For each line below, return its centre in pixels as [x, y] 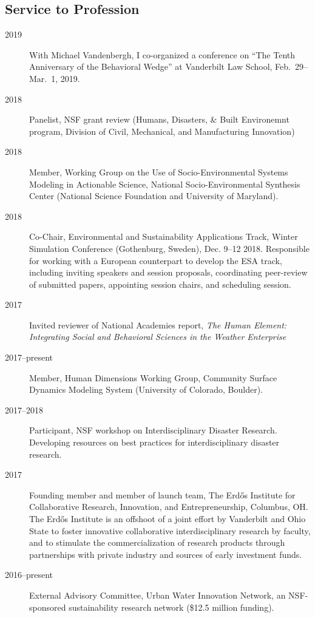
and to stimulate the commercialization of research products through [157, 542]
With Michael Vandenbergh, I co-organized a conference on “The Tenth [162, 54]
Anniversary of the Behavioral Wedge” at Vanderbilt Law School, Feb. [160, 66]
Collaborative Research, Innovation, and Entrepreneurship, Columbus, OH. [169, 507]
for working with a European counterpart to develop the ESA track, [156, 260]
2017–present [29, 357]
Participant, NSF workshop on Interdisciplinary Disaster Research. [153, 430]
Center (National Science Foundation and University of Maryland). [154, 196]
